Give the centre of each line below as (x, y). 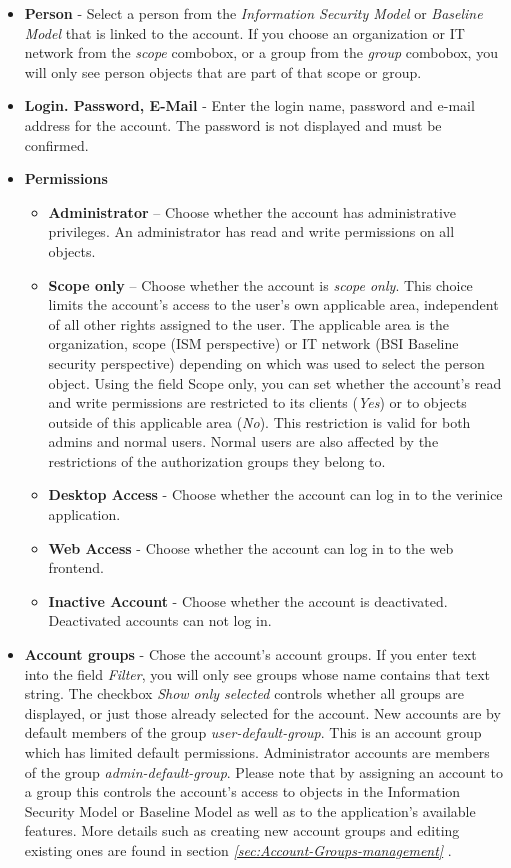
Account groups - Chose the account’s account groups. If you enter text (250, 654)
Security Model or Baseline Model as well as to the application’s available (250, 810)
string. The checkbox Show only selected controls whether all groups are (244, 693)
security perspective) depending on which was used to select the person (266, 362)
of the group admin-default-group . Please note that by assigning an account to (263, 771)
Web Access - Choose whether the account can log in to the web (251, 547)
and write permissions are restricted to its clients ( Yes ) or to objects (257, 402)
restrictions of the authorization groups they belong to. (217, 460)
